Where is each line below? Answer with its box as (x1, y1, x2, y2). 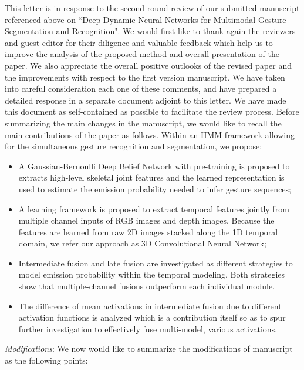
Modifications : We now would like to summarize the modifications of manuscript (5, 342, 293, 355)
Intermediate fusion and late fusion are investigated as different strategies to (18, 256, 293, 269)
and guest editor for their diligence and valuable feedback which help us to (5, 36, 273, 48)
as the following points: (5, 354, 88, 366)
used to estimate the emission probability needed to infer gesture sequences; (18, 182, 291, 195)
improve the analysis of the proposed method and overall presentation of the (5, 48, 279, 60)
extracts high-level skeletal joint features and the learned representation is (18, 171, 285, 184)
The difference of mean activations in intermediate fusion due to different (18, 299, 282, 312)
